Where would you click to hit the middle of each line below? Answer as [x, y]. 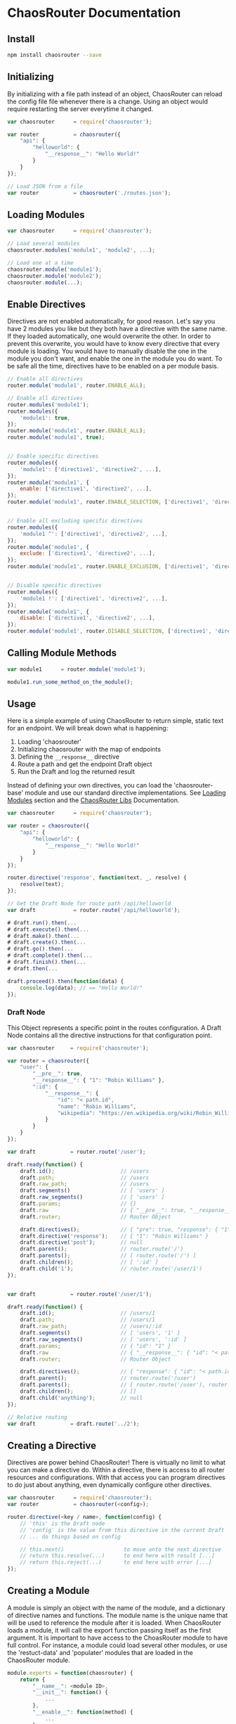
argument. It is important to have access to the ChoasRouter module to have [118, 1638]
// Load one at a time [40, 263]
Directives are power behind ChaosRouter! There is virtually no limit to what [117, 1462]
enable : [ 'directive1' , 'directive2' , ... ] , [86, 489]
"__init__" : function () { [71, 1692]
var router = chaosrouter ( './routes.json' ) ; [89, 193]
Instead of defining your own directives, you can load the [90, 785]
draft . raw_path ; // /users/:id [91, 1327]
